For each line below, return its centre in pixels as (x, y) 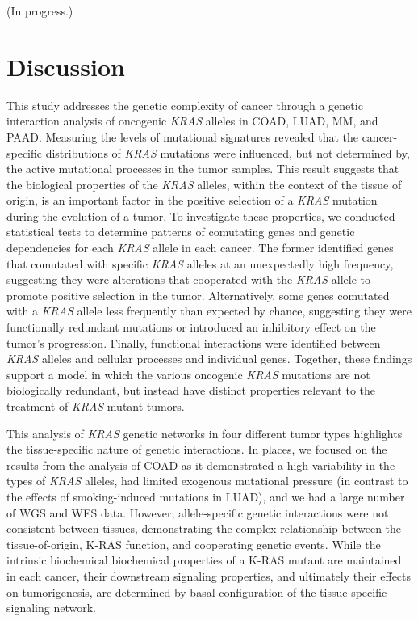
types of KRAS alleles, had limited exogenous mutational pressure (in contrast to (207, 481)
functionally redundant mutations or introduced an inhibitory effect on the (191, 327)
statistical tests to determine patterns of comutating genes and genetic (181, 232)
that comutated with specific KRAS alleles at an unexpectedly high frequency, (200, 263)
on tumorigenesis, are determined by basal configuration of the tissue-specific (197, 591)
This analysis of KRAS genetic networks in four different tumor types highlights (205, 433)
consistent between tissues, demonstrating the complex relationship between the (204, 528)
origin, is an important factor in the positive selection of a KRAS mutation (192, 200)
